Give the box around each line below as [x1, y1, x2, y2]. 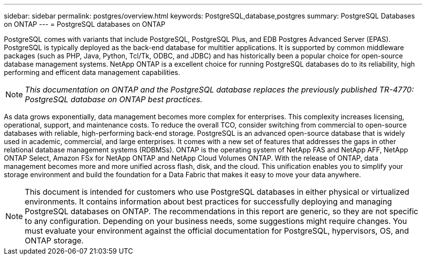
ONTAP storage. [25, 236, 84, 245]
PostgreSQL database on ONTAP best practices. [25, 94, 203, 104]
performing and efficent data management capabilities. [4, 68, 180, 76]
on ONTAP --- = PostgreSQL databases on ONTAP [4, 20, 165, 28]
